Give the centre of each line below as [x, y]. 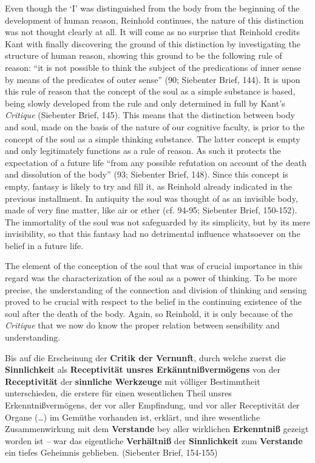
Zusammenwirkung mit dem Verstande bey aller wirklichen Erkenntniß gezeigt [157, 429]
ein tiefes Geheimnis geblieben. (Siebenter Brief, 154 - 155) [111, 452]
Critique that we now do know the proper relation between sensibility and [142, 325]
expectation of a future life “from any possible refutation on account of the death [156, 162]
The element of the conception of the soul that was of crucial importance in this [154, 266]
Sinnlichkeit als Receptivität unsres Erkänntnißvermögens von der [143, 369]
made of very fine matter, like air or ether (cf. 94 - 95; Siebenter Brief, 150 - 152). [151, 210]
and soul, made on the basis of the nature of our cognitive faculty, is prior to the [155, 126]
